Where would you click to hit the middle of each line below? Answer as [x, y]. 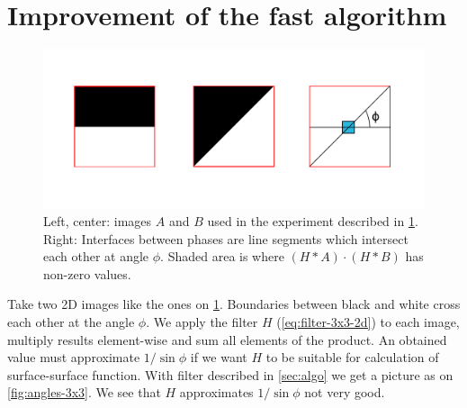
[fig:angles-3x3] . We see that [84, 392]
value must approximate [74, 357]
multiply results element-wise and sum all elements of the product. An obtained [227, 339]
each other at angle [96, 256]
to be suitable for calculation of [352, 357]
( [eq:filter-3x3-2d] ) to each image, [368, 322]
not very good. [345, 392]
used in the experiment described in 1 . [313, 221]
